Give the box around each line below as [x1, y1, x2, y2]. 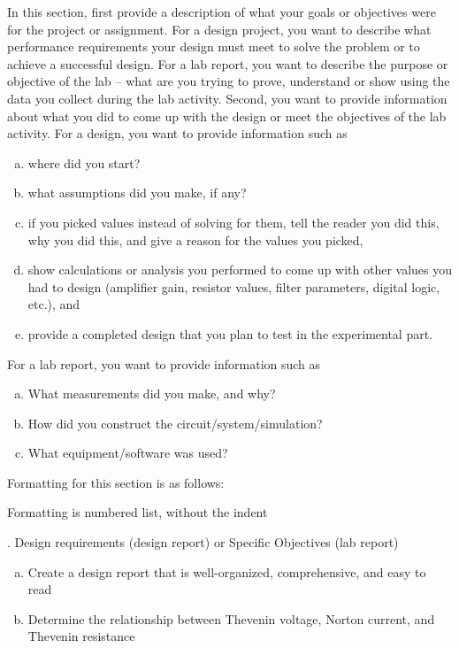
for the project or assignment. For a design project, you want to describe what [7, 19, 432, 38]
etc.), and [27, 295, 80, 313]
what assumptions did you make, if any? [27, 183, 247, 202]
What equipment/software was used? [27, 444, 228, 462]
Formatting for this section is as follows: [7, 473, 225, 491]
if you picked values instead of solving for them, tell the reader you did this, [27, 212, 440, 231]
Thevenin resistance [27, 627, 135, 645]
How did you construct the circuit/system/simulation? [27, 413, 323, 432]
